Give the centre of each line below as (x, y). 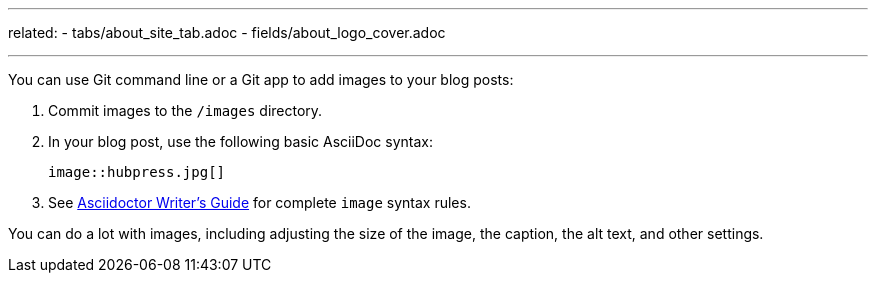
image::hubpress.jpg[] (137, 172)
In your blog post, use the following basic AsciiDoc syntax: (240, 141)
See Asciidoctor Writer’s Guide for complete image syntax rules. (259, 202)
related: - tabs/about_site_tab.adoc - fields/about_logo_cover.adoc (227, 32)
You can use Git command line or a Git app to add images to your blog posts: (261, 79)
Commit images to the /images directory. (185, 110)
